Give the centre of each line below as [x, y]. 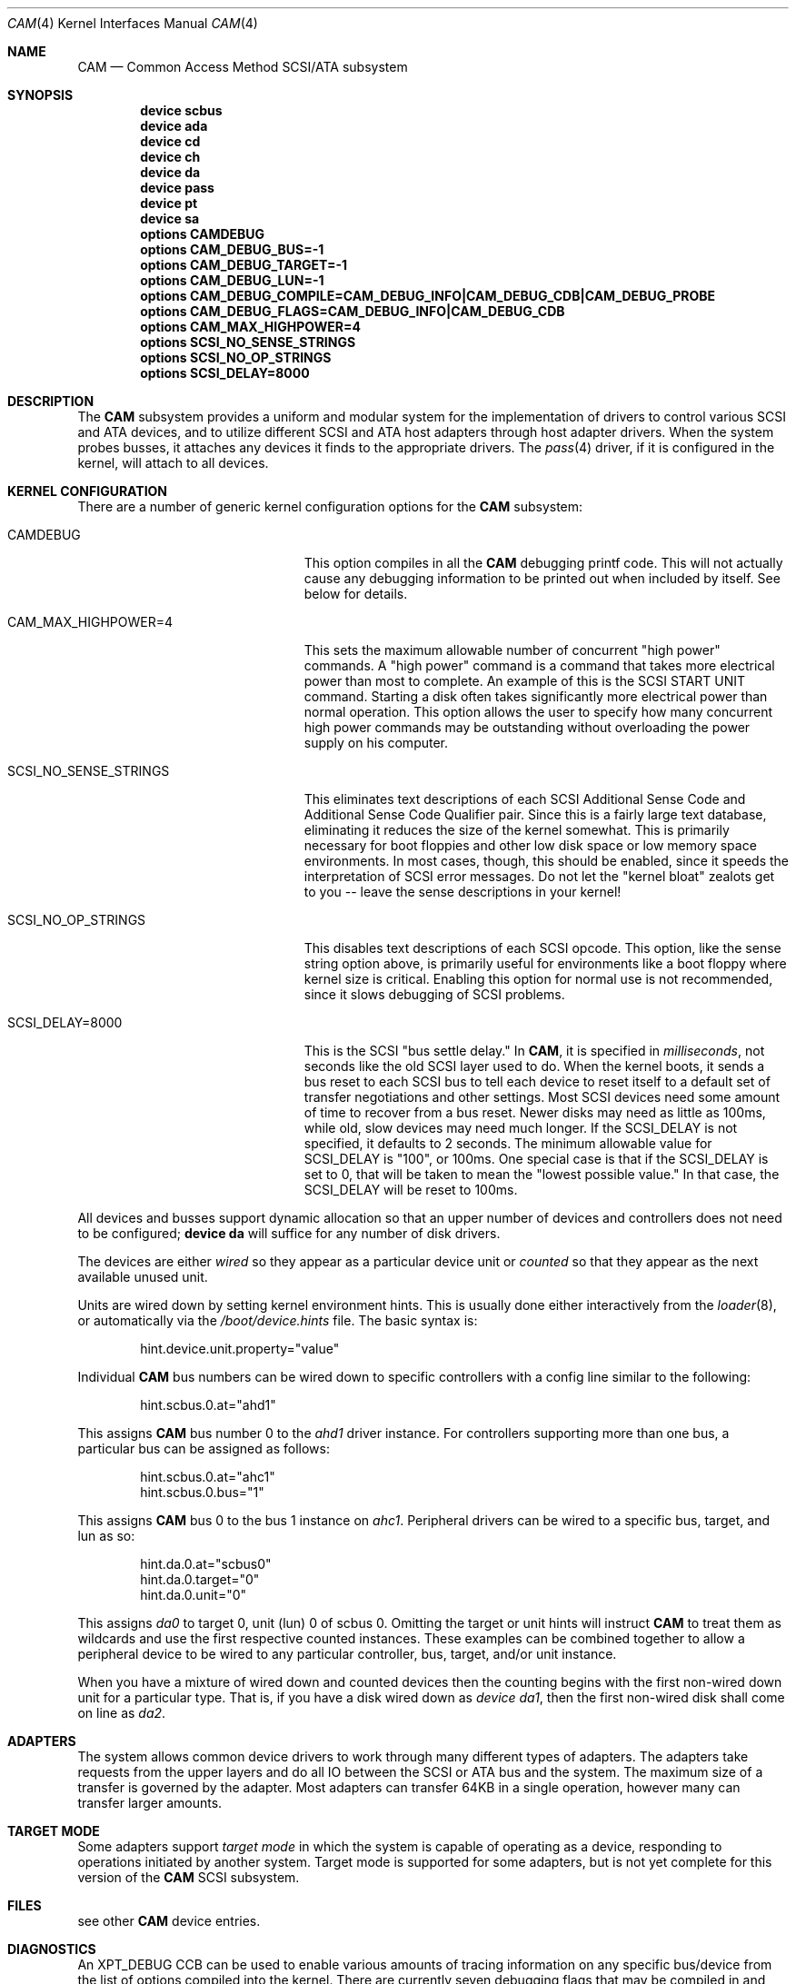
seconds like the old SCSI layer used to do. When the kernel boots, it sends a [534, 1066]
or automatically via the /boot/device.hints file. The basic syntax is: [278, 1320]
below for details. [356, 594]
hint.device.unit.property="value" [240, 1349]
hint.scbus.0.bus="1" [202, 1492]
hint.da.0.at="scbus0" [206, 1564]
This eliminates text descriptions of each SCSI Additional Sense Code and [525, 799]
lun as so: [106, 1536]
